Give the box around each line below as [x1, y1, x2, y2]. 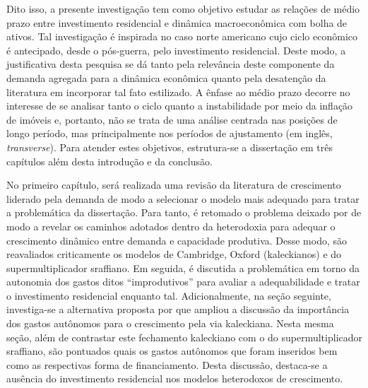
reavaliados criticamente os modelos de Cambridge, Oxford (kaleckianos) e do [6, 247, 342, 261]
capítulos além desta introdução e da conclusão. [6, 153, 213, 168]
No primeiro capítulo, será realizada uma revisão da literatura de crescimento [6, 177, 341, 192]
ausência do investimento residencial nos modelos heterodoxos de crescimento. [6, 371, 343, 386]
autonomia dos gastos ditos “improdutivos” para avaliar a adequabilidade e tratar [6, 274, 360, 289]
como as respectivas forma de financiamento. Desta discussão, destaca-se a [6, 357, 328, 372]
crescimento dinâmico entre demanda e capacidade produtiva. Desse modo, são [6, 233, 348, 247]
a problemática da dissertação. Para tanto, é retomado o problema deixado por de [6, 205, 362, 220]
